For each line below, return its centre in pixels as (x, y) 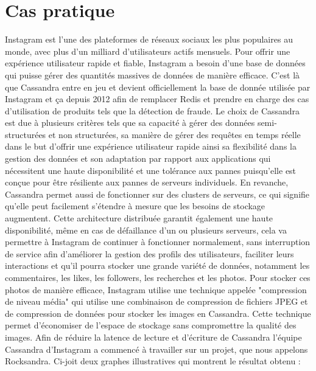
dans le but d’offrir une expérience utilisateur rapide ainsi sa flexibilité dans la (151, 146)
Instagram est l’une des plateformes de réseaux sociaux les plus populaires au (149, 39)
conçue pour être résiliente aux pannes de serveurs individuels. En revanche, (147, 182)
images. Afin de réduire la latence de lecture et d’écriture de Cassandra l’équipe (153, 337)
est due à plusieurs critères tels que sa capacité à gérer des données (130, 123)
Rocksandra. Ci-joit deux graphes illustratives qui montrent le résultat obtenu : (153, 361)
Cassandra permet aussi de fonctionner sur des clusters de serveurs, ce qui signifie (157, 194)
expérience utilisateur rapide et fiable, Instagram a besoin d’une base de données (155, 63)
